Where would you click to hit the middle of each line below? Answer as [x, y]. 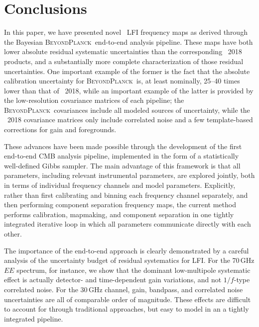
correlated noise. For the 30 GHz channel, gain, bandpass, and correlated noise [124, 289]
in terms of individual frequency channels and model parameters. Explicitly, [120, 185]
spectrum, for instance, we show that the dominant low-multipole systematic [133, 270]
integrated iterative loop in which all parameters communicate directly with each [128, 224]
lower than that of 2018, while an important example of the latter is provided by [129, 90]
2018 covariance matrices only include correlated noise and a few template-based [130, 120]
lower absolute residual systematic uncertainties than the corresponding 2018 [123, 51]
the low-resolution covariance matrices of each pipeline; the [94, 100]
